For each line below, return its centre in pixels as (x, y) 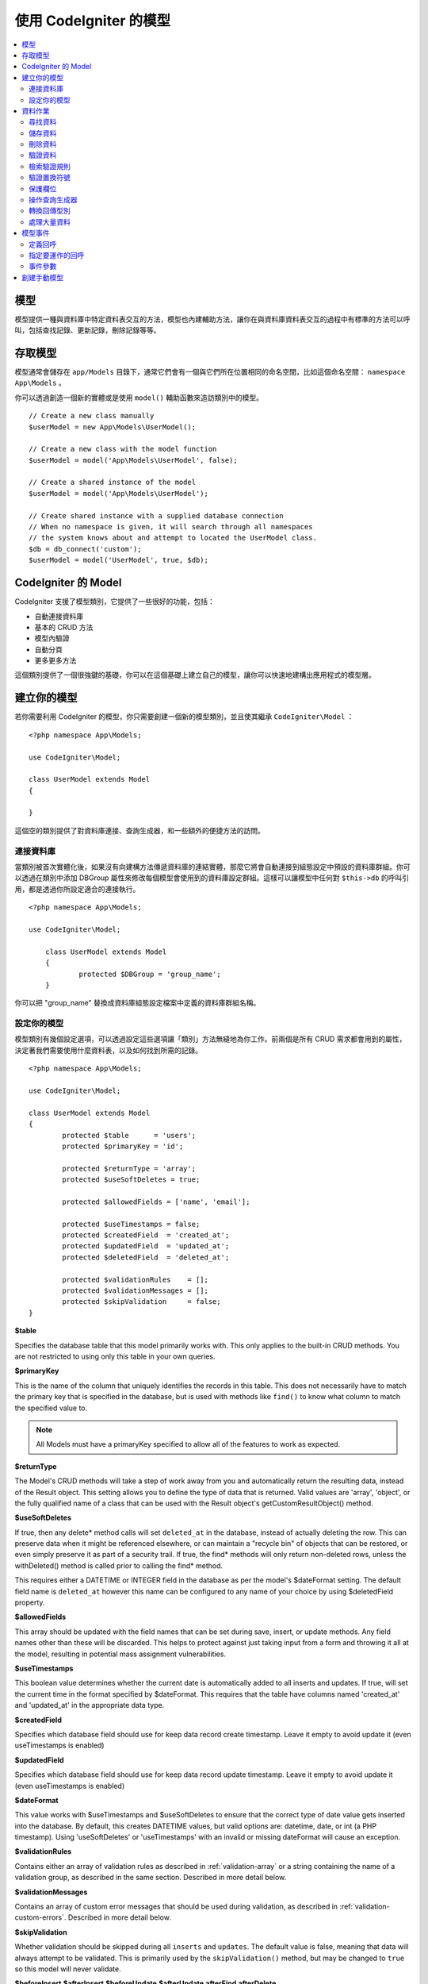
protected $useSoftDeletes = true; (131, 1180)
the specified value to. (51, 1408)
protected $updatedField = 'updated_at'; (146, 1246)
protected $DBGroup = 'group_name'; (150, 974)
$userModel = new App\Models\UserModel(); (113, 427)
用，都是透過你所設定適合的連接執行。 (77, 889)
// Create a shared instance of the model (113, 483)
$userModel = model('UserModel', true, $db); (119, 560)
